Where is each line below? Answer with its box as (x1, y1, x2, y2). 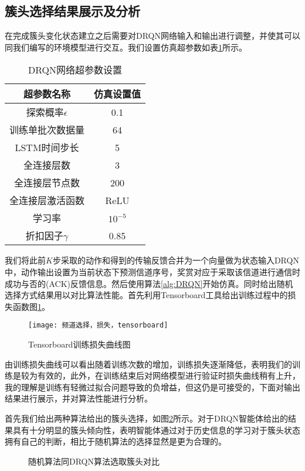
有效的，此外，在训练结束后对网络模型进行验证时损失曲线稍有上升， (37, 369, 300, 382)
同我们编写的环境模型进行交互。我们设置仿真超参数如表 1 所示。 (5, 41, 247, 53)
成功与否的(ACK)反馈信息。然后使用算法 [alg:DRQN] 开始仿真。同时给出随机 (5, 277, 293, 289)
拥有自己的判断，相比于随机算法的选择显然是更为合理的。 (5, 435, 226, 447)
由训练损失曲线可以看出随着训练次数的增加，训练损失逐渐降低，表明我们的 (5, 358, 292, 370)
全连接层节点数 (14, 176, 80, 190)
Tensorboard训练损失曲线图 (28, 338, 131, 350)
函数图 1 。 (12, 300, 50, 312)
